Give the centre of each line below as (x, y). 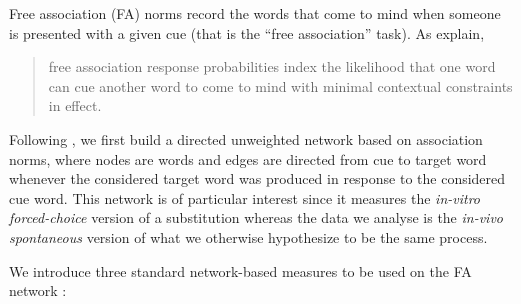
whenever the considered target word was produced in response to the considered (257, 178)
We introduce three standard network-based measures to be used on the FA (240, 270)
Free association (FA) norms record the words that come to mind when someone (255, 13)
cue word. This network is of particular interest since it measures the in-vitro (245, 197)
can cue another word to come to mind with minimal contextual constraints (280, 85)
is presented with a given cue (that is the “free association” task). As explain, (247, 32)
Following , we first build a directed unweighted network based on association (246, 138)
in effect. (75, 105)
